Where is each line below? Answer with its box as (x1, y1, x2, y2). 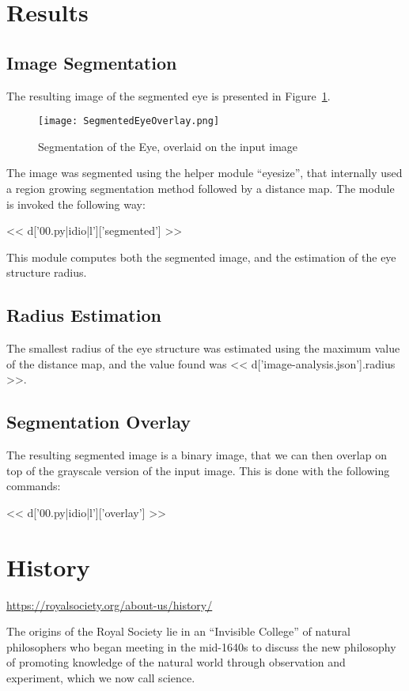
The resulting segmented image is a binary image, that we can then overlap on (6, 447, 387, 463)
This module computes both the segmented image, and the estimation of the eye (6, 248, 396, 265)
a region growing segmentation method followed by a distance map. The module (6, 180, 395, 197)
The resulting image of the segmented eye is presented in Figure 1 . (6, 87, 331, 104)
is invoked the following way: (6, 195, 146, 212)
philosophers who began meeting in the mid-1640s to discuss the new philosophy (6, 638, 396, 655)
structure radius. (6, 264, 87, 281)
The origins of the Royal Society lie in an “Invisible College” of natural (6, 623, 350, 640)
